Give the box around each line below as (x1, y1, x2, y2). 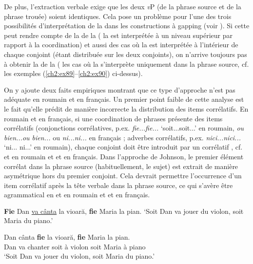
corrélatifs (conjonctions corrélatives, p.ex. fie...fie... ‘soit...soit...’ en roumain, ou (4, 123, 244, 133)
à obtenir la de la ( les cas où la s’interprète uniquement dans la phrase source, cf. (4, 58, 249, 69)
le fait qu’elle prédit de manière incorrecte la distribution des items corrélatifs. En (4, 103, 249, 113)
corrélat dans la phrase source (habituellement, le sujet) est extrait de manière (4, 161, 238, 171)
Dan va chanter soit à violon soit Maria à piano (4, 241, 146, 251)
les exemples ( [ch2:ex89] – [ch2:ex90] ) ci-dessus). (4, 68, 143, 78)
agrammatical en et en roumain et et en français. (4, 189, 150, 200)
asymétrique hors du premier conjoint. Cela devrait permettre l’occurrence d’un (4, 170, 242, 181)
